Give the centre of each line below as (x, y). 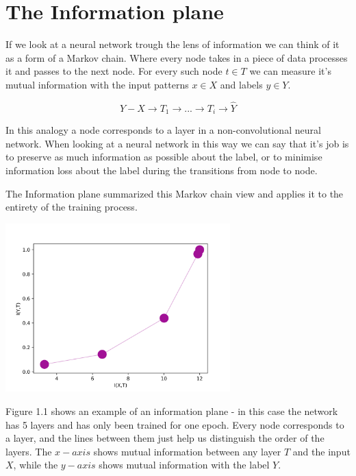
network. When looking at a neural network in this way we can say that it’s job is (177, 143)
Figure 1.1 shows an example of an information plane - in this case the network (172, 411)
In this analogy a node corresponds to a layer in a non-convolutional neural (163, 130)
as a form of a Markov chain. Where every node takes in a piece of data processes (177, 57)
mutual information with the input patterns (97, 84)
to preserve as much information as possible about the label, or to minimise (164, 157)
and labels (241, 84)
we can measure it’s (290, 71)
